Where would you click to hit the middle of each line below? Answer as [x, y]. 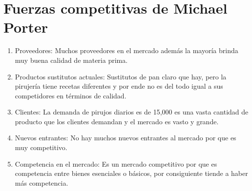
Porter [26, 27]
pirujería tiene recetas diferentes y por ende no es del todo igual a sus [119, 86]
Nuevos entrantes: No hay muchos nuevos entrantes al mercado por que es [126, 138]
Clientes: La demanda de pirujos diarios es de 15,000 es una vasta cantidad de [132, 112]
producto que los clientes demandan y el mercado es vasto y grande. [117, 121]
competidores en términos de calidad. [71, 95]
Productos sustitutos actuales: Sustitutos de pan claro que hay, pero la [121, 76]
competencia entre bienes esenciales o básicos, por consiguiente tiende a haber [131, 173]
